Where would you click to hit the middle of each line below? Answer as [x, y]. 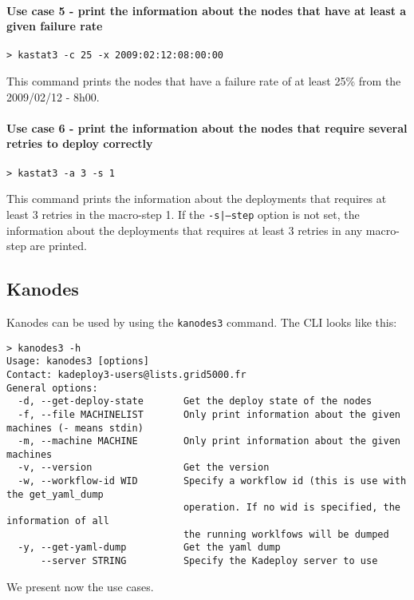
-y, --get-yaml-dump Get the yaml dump [149, 548]
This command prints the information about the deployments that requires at [197, 199]
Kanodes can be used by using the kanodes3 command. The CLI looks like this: [202, 322]
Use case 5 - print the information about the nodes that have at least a [207, 10]
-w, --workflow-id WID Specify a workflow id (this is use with [212, 481]
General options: [52, 388]
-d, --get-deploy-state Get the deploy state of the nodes [195, 401]
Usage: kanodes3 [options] [78, 362]
